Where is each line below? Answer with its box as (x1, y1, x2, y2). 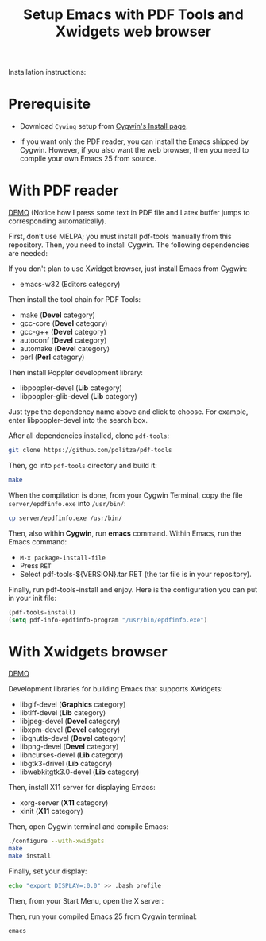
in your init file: (8, 593, 57, 602)
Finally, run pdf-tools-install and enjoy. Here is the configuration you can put (8, 584, 258, 594)
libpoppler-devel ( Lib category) (19, 383, 123, 393)
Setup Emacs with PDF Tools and (23, 6, 244, 24)
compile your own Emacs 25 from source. (19, 153, 156, 164)
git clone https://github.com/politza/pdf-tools (8, 447, 172, 455)
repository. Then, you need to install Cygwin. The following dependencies (8, 240, 249, 250)
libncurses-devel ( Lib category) (19, 750, 124, 760)
